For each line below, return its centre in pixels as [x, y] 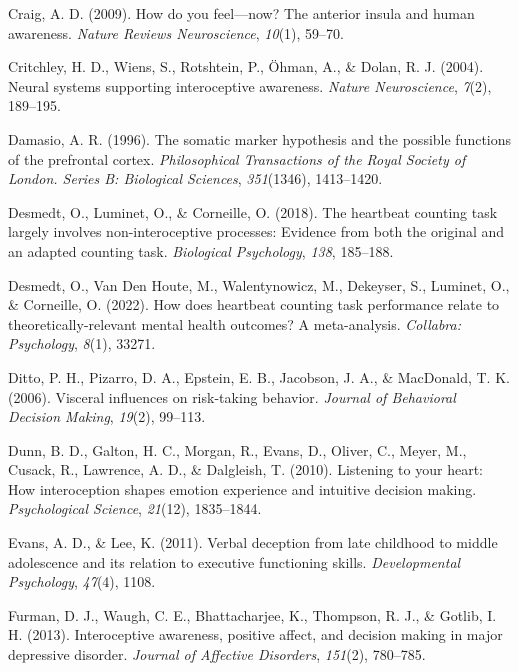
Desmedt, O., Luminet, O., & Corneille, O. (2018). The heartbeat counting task [253, 211]
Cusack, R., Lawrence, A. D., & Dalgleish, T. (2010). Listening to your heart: [245, 469]
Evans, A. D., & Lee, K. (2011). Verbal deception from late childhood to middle [253, 542]
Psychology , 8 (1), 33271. [82, 343]
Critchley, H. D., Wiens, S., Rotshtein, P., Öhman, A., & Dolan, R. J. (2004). [246, 66]
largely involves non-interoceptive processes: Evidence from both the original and [256, 231]
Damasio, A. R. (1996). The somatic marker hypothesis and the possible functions [260, 138]
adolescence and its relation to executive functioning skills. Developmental [234, 561]
